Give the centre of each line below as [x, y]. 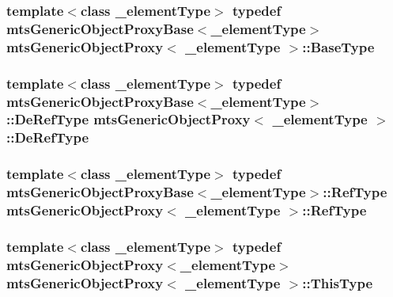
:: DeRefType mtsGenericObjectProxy [128, 119]
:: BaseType [338, 46]
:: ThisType [337, 282]
